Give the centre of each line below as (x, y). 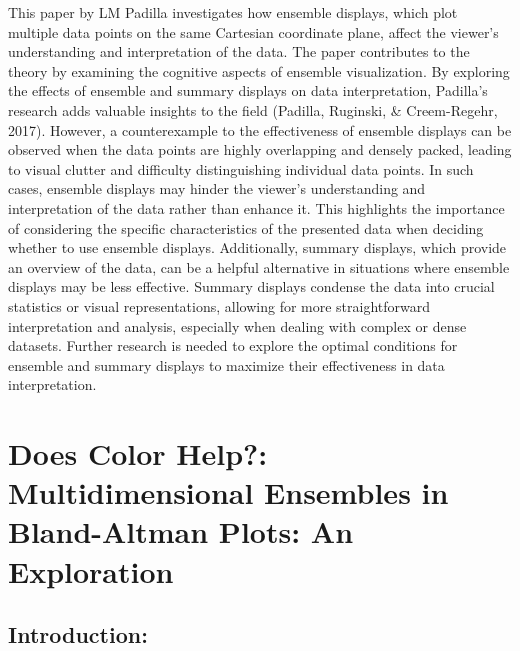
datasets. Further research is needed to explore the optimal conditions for (233, 345)
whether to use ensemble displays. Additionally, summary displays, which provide (257, 247)
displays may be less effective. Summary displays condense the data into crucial (251, 286)
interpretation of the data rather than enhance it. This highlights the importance (256, 207)
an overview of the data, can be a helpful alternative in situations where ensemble (259, 266)
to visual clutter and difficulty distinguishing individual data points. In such (241, 168)
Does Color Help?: (138, 453)
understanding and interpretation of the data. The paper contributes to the (239, 51)
